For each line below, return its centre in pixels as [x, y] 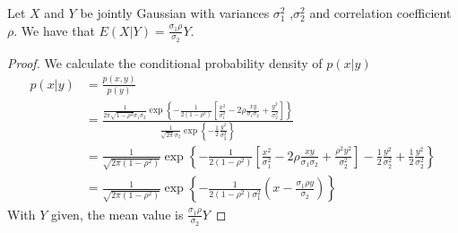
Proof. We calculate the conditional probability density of [165, 62]
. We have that [54, 30]
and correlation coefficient [380, 13]
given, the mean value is [117, 214]
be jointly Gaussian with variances [175, 13]
